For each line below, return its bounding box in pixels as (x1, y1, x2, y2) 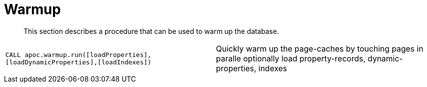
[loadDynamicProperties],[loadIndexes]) (5, 58, 152, 66)
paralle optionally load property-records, (216, 53, 366, 63)
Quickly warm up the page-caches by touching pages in (216, 43, 424, 54)
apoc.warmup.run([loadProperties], (25, 51, 152, 58)
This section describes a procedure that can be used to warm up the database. (24, 27, 279, 35)
